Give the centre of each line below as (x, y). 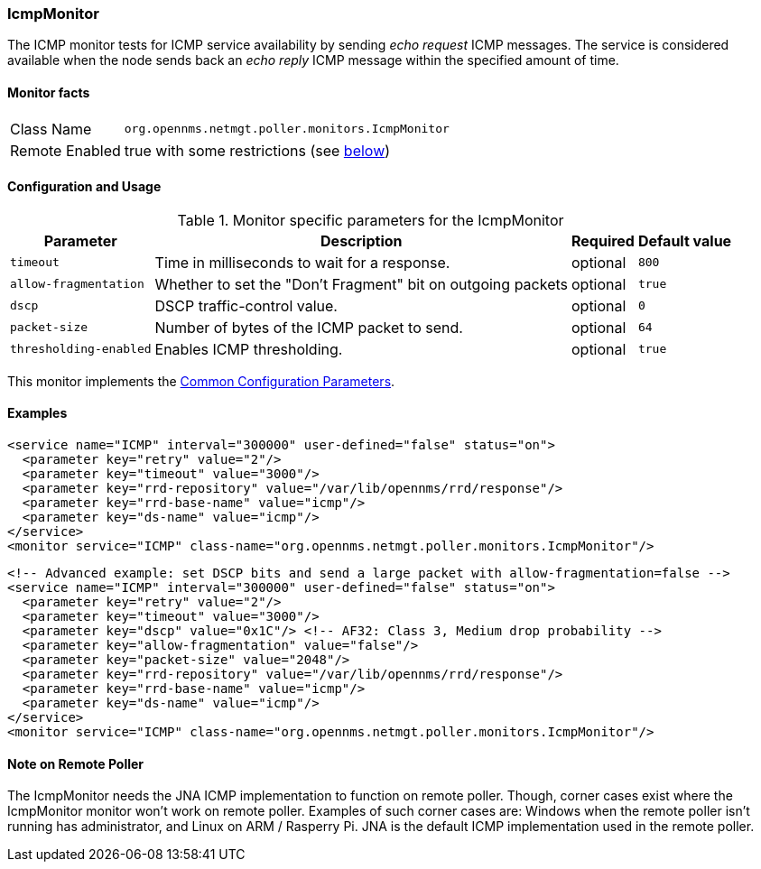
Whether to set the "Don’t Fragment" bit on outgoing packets (361, 284)
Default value (685, 240)
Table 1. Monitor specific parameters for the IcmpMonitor (371, 220)
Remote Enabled (65, 150)
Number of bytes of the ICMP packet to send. (309, 327)
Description (362, 240)
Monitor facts (49, 92)
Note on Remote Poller (76, 763)
